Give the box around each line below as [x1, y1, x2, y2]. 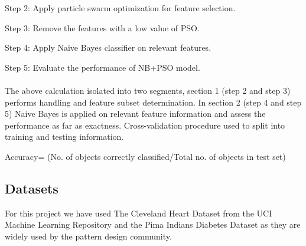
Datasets [5, 179, 58, 197]
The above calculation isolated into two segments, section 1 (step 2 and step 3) [5, 84, 291, 96]
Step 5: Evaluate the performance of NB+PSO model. [5, 61, 200, 73]
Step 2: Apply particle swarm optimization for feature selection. [5, 2, 236, 14]
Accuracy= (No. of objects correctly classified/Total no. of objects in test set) [5, 150, 286, 162]
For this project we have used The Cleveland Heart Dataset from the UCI [5, 206, 272, 219]
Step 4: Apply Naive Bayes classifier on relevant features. [5, 41, 211, 54]
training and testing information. [5, 130, 124, 143]
